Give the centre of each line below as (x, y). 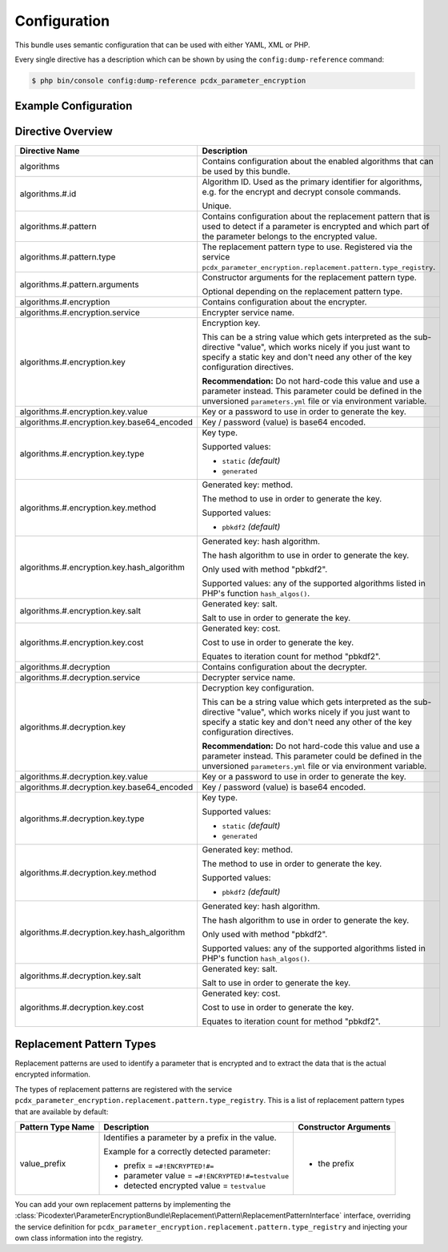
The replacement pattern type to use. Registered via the (307, 247)
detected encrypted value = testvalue (194, 1186)
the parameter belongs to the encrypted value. (290, 236)
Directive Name (50, 151)
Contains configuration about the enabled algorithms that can (318, 162)
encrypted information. (53, 1074)
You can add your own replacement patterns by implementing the (123, 1204)
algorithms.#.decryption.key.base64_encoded (106, 787)
